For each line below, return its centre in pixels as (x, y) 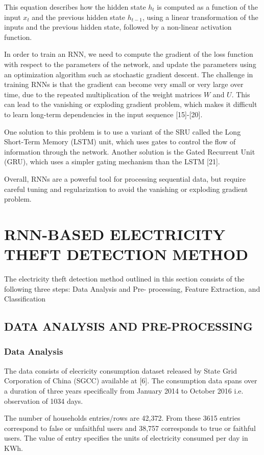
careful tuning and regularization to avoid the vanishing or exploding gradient (126, 189)
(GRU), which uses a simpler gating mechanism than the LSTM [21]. (112, 161)
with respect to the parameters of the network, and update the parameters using (130, 64)
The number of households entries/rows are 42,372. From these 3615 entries (122, 418)
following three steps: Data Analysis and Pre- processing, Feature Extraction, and (132, 288)
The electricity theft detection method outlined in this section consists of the (124, 278)
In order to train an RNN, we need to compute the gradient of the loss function (129, 54)
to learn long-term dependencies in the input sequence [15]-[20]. (103, 114)
